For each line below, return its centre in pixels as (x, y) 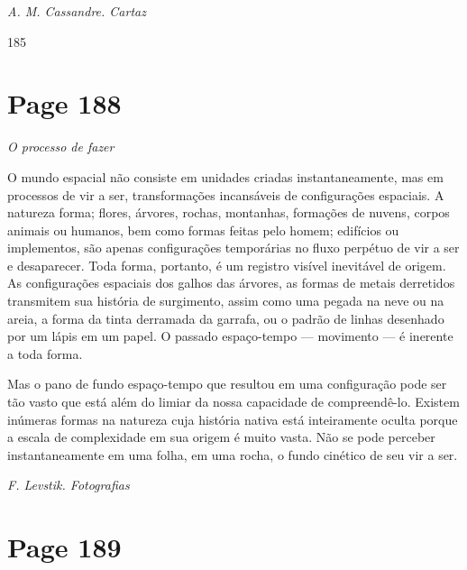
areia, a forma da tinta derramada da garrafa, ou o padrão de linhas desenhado (226, 318)
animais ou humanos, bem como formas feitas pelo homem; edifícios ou (203, 230)
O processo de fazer (61, 147)
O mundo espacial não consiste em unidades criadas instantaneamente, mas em (225, 176)
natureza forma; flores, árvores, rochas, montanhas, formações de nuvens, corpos (229, 212)
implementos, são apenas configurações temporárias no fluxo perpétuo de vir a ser (233, 248)
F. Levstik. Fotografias (69, 485)
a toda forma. (45, 353)
